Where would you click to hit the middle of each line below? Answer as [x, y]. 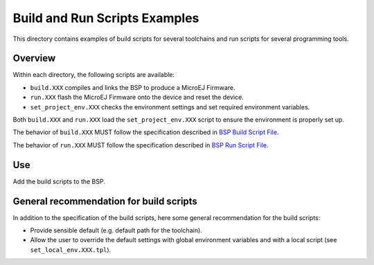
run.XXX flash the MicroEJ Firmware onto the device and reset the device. [137, 98]
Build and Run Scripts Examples [106, 18]
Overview [34, 58]
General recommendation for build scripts [105, 201]
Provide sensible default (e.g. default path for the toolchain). [116, 230]
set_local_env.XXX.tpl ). [71, 250]
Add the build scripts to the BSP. [59, 181]
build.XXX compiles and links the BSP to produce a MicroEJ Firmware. [133, 87]
